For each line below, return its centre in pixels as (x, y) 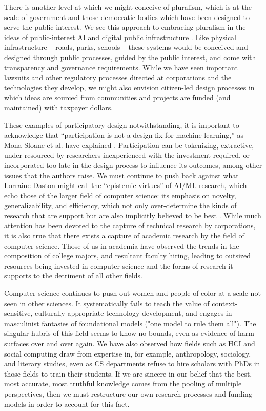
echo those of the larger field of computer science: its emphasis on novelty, (120, 195)
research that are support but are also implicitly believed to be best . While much (133, 215)
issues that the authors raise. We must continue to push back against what (121, 175)
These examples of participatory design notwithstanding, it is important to (122, 125)
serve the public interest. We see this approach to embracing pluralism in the (125, 27)
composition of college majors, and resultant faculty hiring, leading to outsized (128, 256)
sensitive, (18, 313)
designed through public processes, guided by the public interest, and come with (130, 57)
